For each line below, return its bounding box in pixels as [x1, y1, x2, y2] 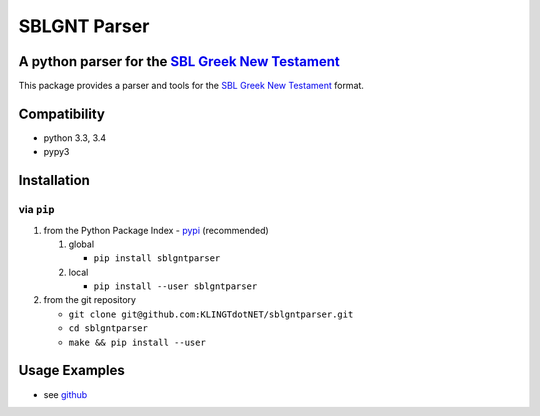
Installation [18, 172, 90, 189]
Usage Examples [18, 362, 125, 379]
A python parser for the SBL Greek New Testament [18, 53, 340, 70]
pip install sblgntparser [93, 253, 221, 264]
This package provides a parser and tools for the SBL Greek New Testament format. [18, 80, 365, 92]
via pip [18, 203, 55, 217]
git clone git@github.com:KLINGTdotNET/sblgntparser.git [68, 308, 354, 320]
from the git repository [43, 294, 137, 306]
